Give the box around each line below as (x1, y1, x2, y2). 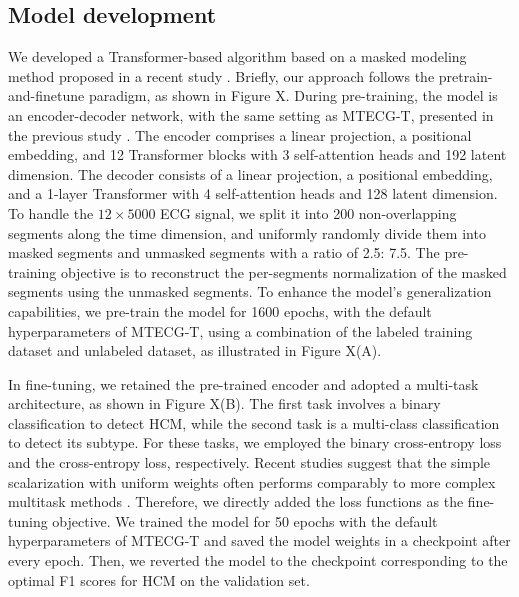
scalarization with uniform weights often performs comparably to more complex (8, 471, 496, 492)
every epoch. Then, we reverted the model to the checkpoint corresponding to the (8, 550, 508, 571)
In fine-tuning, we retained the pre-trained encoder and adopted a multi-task (8, 373, 479, 394)
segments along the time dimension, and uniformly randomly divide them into (8, 222, 486, 243)
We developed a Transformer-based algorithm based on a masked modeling (8, 46, 467, 67)
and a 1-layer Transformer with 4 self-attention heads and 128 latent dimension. (8, 183, 498, 204)
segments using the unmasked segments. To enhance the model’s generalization (8, 281, 492, 302)
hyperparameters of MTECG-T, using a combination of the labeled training (8, 320, 473, 341)
